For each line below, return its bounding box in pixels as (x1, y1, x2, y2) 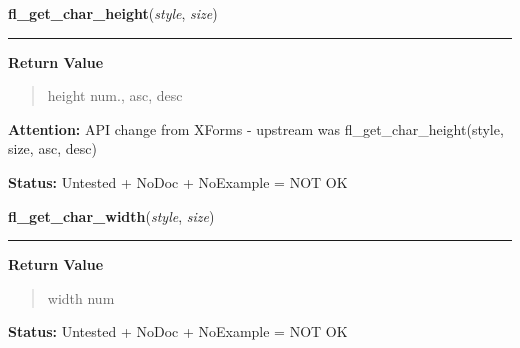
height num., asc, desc (47, 85, 183, 106)
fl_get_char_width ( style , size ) (8, 205, 215, 226)
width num (47, 287, 115, 308)
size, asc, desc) (8, 138, 97, 159)
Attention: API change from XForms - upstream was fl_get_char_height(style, (8, 118, 504, 139)
